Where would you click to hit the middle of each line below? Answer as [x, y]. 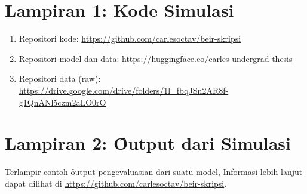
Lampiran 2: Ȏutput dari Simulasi [148, 143]
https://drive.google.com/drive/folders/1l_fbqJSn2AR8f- [124, 90]
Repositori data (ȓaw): [60, 78]
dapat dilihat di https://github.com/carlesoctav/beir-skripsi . [116, 183]
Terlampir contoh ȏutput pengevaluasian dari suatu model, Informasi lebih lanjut [154, 172]
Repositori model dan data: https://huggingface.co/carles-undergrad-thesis [156, 58]
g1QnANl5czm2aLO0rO [62, 102]
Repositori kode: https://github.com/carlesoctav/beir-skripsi [130, 39]
